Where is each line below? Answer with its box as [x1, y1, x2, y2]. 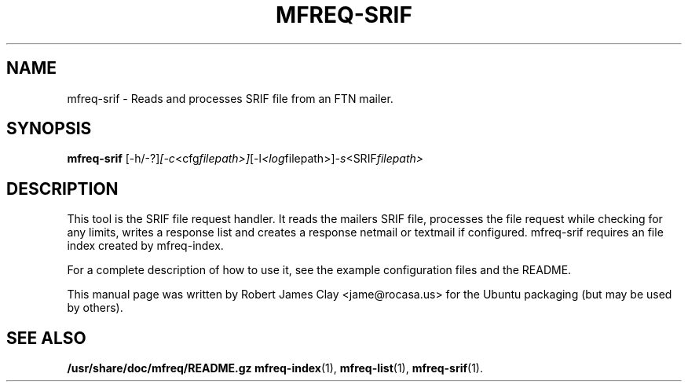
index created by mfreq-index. [67, 239, 224, 253]
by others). [67, 301, 123, 315]
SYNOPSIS [6, 119, 92, 139]
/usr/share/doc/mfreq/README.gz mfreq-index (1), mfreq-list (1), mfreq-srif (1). [67, 361, 484, 375]
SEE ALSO [6, 328, 86, 348]
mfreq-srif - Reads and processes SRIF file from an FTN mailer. [67, 91, 393, 105]
